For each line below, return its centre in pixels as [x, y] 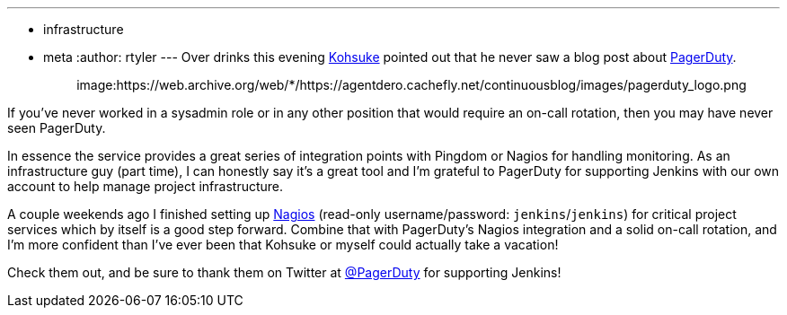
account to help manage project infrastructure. [146, 186]
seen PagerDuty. [57, 128]
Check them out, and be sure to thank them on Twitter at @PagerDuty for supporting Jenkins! [284, 272]
